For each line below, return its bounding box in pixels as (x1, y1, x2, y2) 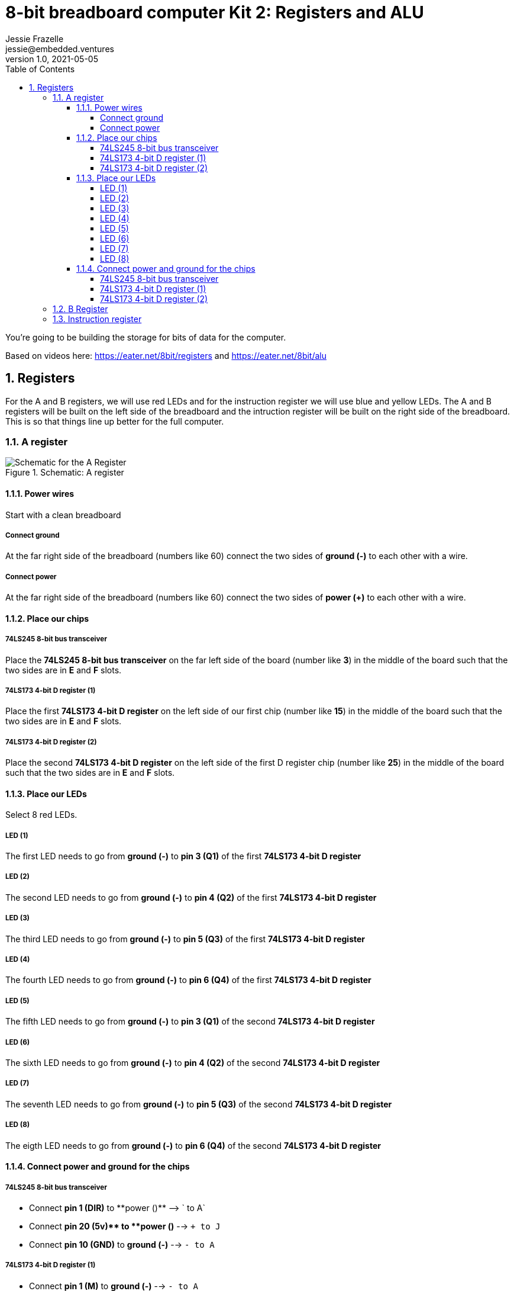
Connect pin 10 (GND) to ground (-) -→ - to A (29, 1239, 215, 1250)
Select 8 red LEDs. (5, 810, 77, 820)
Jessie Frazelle (5, 33, 64, 44)
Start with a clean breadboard (5, 509, 121, 520)
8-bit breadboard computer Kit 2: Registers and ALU (5, 2, 424, 23)
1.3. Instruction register (53, 313, 142, 324)
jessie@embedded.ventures (5, 43, 114, 54)
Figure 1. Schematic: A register (5, 467, 124, 478)
